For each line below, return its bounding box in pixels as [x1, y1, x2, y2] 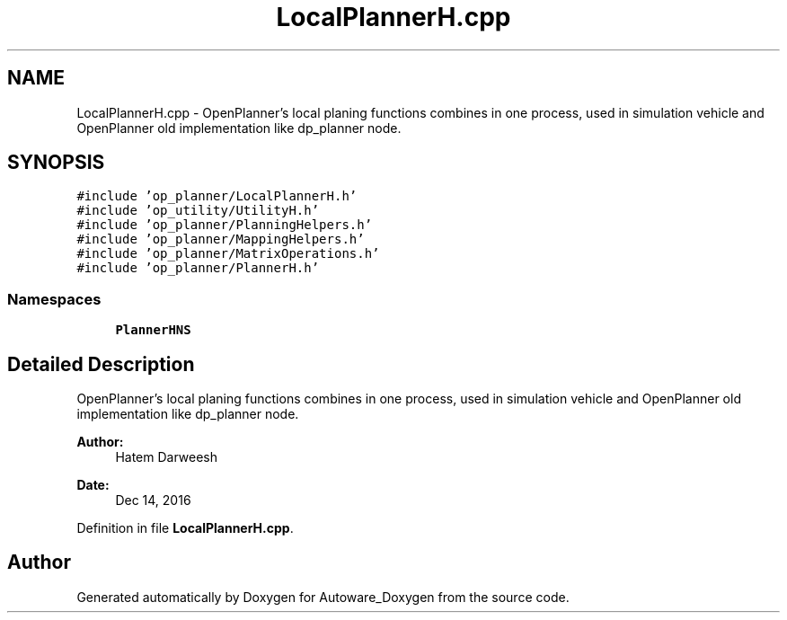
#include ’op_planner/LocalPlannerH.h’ [76, 189, 358, 204]
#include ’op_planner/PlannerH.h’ [76, 261, 320, 276]
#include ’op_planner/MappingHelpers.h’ [76, 232, 365, 247]
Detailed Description [7, 352, 195, 376]
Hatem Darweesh [115, 449, 218, 465]
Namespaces [7, 289, 102, 308]
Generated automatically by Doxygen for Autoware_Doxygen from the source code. [76, 589, 570, 605]
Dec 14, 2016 [115, 492, 191, 509]
